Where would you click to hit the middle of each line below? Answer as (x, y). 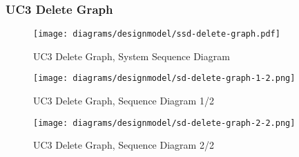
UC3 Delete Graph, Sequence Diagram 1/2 (124, 101)
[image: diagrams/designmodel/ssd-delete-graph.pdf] (157, 34)
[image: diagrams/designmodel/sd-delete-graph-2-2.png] (164, 123)
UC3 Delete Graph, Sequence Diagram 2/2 (124, 145)
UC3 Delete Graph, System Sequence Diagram (132, 56)
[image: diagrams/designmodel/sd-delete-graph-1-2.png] (164, 78)
